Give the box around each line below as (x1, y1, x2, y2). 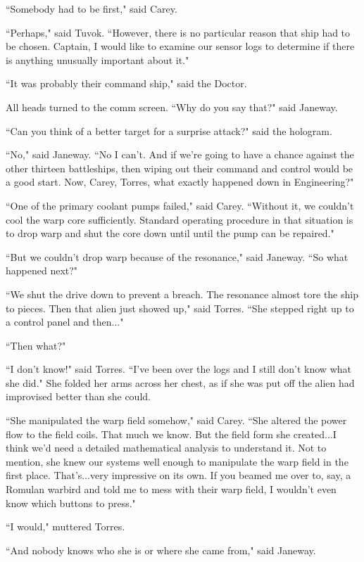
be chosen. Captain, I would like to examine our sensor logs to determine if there (6, 39, 355, 53)
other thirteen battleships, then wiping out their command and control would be (6, 160, 353, 175)
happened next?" (6, 263, 78, 278)
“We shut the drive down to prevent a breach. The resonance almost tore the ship (6, 286, 358, 301)
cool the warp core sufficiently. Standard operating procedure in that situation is (6, 212, 353, 226)
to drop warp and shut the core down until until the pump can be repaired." (6, 226, 334, 241)
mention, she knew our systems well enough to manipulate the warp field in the (6, 454, 349, 468)
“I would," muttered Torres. (6, 519, 125, 534)
